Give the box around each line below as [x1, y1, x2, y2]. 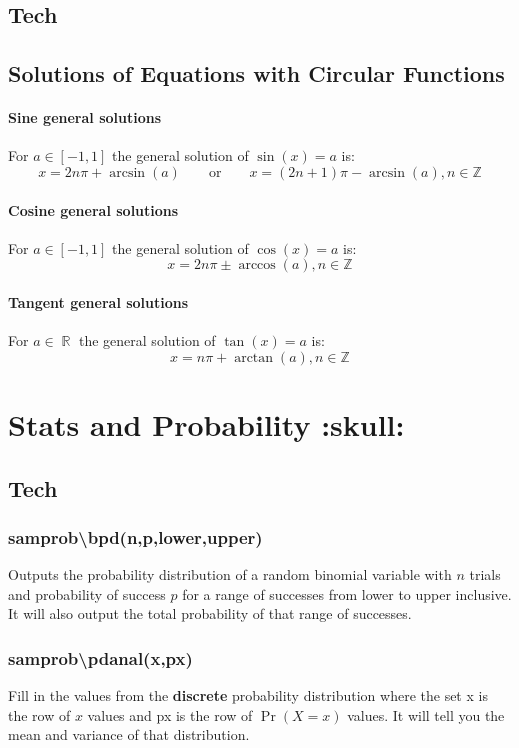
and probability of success [8, 583, 166, 604]
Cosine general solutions [8, 199, 179, 220]
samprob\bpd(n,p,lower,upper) [8, 524, 263, 549]
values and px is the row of [87, 704, 253, 725]
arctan [234, 350, 274, 365]
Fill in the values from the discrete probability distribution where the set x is [8, 685, 488, 706]
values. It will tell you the [347, 704, 505, 725]
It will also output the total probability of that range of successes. [8, 603, 412, 624]
